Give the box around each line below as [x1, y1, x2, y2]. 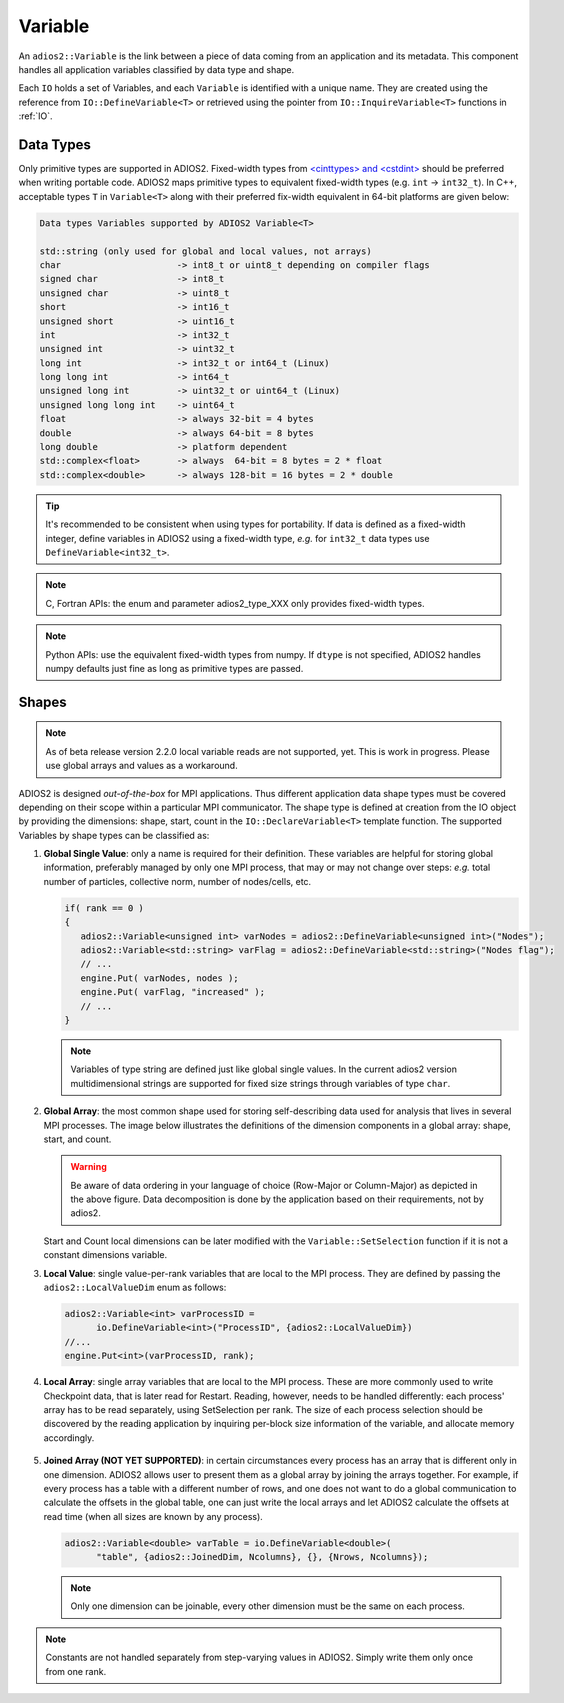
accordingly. [43, 1431, 95, 1444]
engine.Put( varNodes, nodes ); [80, 972, 239, 984]
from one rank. [45, 1665, 107, 1677]
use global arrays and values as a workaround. [45, 760, 239, 772]
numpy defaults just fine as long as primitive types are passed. [45, 662, 304, 674]
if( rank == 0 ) [64, 902, 145, 914]
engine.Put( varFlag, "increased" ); [80, 986, 265, 998]
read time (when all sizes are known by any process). [43, 1510, 264, 1522]
